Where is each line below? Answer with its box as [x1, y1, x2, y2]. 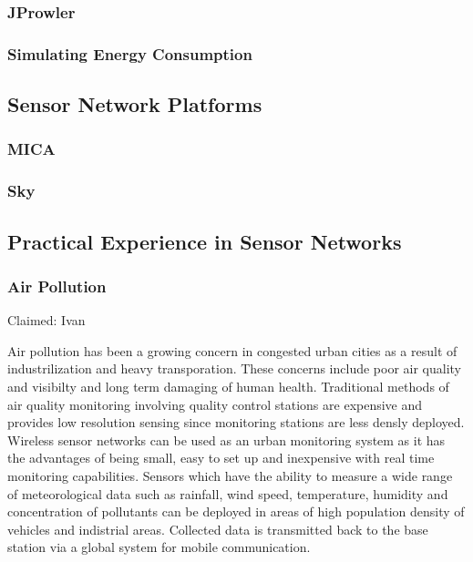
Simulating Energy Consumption [7, 42, 252, 65]
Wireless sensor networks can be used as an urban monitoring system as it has [7, 430, 446, 449]
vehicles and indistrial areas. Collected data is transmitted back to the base [7, 519, 428, 538]
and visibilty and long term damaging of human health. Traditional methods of [7, 376, 449, 395]
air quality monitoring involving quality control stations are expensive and [7, 394, 423, 414]
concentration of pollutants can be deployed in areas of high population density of [7, 502, 465, 521]
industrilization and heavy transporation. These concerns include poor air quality [7, 359, 462, 378]
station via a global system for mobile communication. [7, 537, 311, 557]
